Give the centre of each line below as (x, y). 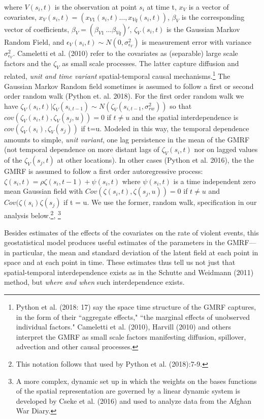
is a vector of (209, 7)
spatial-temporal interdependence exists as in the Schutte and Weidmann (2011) (129, 272)
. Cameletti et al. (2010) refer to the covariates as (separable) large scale (125, 53)
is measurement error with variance (196, 41)
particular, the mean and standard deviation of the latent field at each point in (135, 252)
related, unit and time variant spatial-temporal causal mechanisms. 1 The (117, 75)
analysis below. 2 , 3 (32, 214)
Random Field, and (34, 41)
